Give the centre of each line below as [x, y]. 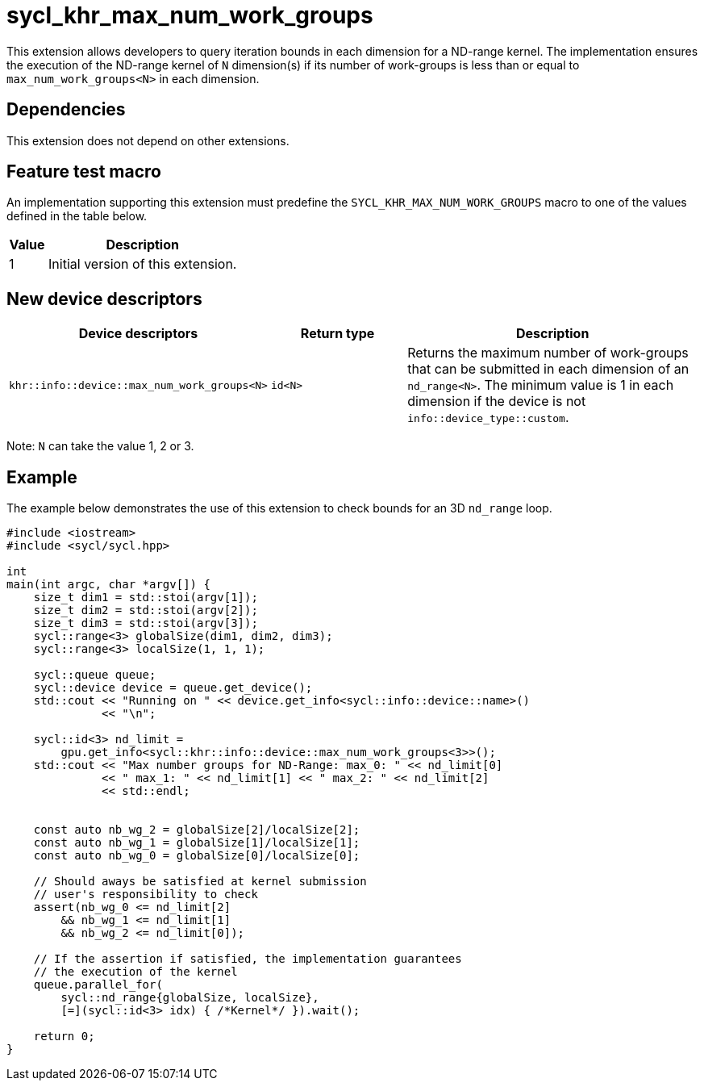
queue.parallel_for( [98, 985]
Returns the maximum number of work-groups [548, 353]
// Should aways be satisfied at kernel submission [200, 882]
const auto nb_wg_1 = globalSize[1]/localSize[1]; [197, 843]
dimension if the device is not [497, 401]
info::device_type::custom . [488, 418]
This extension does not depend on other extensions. [148, 140]
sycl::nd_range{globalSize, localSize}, [190, 998]
